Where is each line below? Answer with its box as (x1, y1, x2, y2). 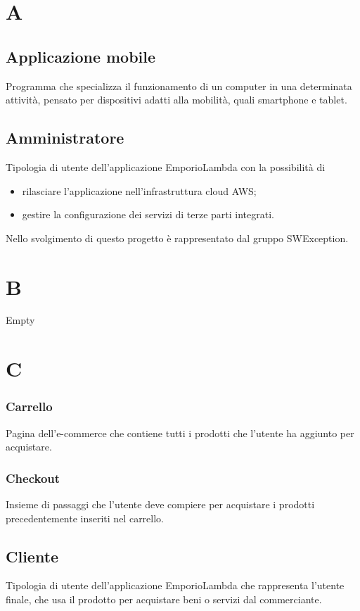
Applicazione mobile (6, 45, 156, 67)
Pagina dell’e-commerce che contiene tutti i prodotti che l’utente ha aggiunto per (6, 425, 354, 440)
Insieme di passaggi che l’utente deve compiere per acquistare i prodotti (6, 497, 315, 512)
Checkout (6, 469, 60, 486)
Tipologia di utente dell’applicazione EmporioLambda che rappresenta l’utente (6, 578, 345, 593)
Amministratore (6, 127, 124, 149)
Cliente (6, 545, 59, 567)
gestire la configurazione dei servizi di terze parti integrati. (22, 207, 274, 222)
